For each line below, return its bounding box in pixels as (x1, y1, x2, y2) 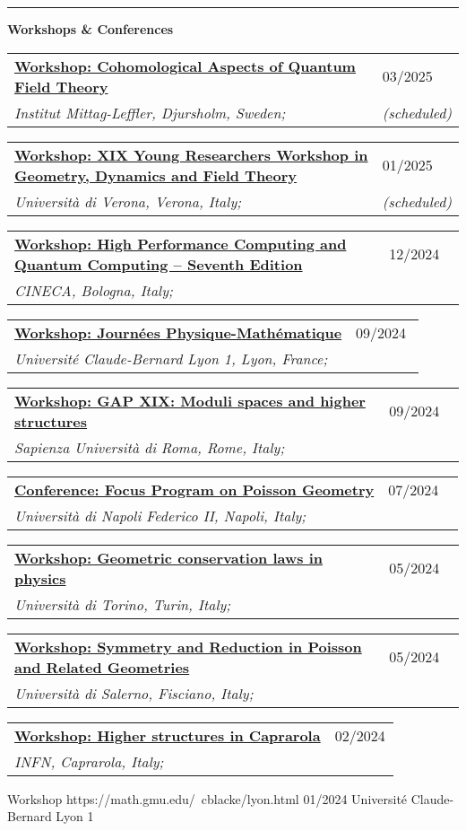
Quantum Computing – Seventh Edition (14, 253, 303, 275)
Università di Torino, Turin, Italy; (14, 593, 231, 615)
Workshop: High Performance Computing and (14, 232, 347, 254)
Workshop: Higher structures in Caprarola (14, 724, 321, 746)
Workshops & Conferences (7, 20, 174, 38)
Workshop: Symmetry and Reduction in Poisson (14, 635, 362, 657)
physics (14, 567, 66, 589)
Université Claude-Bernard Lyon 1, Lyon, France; (14, 347, 328, 369)
